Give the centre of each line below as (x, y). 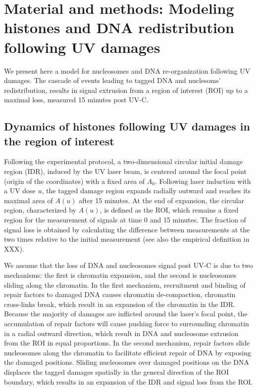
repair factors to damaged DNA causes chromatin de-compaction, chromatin (120, 294)
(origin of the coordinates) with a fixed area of (75, 181)
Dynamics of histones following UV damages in (127, 126)
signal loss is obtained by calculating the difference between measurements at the (127, 229)
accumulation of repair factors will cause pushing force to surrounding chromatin (127, 323)
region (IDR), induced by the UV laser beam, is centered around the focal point (125, 171)
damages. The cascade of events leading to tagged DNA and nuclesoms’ (112, 80)
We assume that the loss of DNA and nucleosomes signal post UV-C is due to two (128, 265)
